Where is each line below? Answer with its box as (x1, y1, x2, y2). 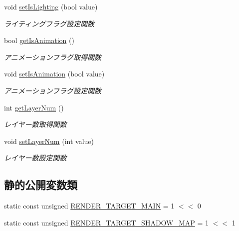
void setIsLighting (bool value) (4, 1, 98, 11)
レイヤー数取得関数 (4, 119, 67, 129)
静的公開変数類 (4, 177, 77, 192)
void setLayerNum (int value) (4, 135, 94, 146)
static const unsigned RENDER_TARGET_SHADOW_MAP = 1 (4, 217, 209, 227)
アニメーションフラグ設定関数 (4, 85, 102, 95)
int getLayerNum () (4, 102, 64, 112)
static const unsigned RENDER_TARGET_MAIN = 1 (4, 200, 175, 211)
